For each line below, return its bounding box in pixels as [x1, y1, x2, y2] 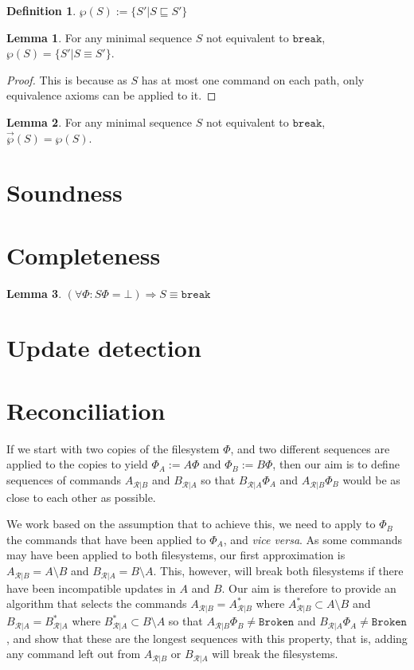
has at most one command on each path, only [141, 71, 365, 88]
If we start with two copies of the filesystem [6, 440, 220, 456]
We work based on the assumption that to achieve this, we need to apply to [6, 515, 376, 532]
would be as [342, 471, 400, 488]
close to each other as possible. [6, 488, 156, 505]
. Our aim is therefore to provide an [221, 579, 396, 596]
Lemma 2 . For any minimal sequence [6, 113, 193, 130]
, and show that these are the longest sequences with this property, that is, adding [6, 629, 408, 646]
